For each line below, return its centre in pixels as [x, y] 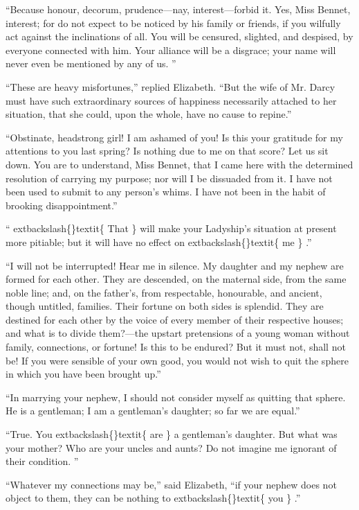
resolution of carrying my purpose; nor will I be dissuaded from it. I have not [169, 178]
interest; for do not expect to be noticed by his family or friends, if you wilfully [173, 23]
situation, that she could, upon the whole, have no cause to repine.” [149, 114]
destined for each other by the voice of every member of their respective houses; [175, 319]
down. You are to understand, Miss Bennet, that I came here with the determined [179, 164]
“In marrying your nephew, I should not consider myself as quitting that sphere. [176, 397]
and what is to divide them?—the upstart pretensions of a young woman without [178, 333]
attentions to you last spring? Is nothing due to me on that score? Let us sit [167, 151]
